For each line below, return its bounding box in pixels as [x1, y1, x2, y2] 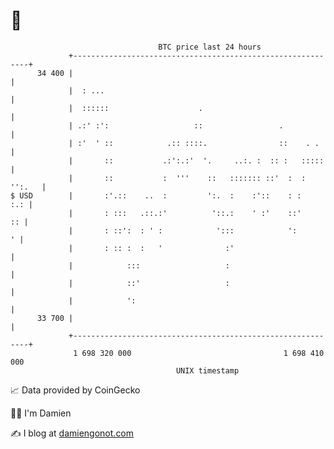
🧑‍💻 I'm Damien [10, 407, 72, 419]
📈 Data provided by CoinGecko [10, 384, 141, 396]
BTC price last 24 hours [158, 42, 262, 52]
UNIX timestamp [175, 365, 240, 376]
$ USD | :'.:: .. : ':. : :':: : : [10, 190, 302, 201]
